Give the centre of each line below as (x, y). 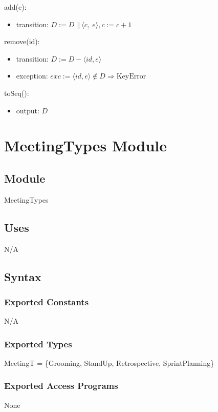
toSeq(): (17, 93)
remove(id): (22, 41)
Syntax (23, 276)
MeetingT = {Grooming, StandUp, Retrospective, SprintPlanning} (109, 362)
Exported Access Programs (61, 386)
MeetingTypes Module (86, 145)
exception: (32, 76)
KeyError (131, 77)
